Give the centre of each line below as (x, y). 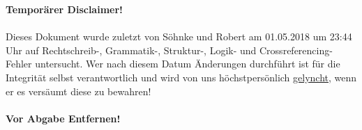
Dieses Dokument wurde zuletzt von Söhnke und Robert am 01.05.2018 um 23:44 (179, 36)
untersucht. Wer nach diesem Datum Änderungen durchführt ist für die (188, 64)
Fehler (19, 64)
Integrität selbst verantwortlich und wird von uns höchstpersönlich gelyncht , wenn (181, 77)
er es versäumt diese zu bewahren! (78, 91)
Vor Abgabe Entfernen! (63, 118)
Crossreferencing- (296, 50)
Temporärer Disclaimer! (64, 9)
